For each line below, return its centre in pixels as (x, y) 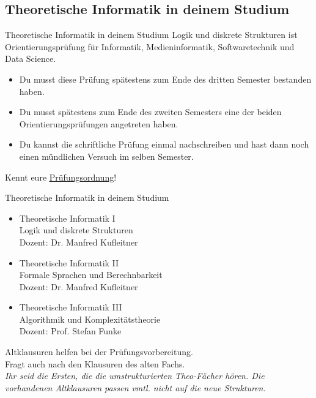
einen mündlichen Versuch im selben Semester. (106, 156)
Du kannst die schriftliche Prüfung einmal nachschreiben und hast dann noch (164, 144)
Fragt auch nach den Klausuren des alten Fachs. (95, 363)
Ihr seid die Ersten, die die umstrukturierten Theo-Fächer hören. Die (135, 376)
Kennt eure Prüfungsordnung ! (61, 177)
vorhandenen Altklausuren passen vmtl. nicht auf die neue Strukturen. (135, 387)
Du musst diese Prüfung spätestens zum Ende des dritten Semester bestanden (165, 79)
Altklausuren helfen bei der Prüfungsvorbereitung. (99, 352)
